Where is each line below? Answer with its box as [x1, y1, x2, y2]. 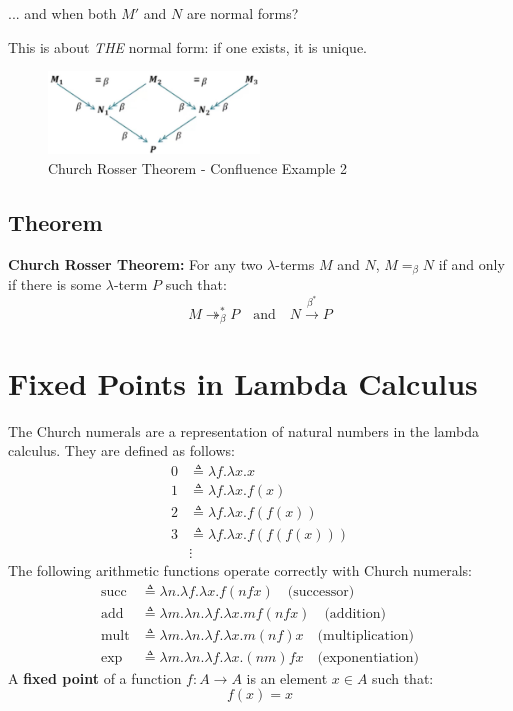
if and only [438, 253, 505, 274]
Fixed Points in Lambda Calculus [8, 362, 478, 403]
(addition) [324, 606, 386, 621]
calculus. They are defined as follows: [8, 440, 235, 461]
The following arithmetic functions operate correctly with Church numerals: [8, 559, 472, 580]
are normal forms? [186, 3, 299, 23]
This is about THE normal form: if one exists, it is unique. [8, 36, 368, 57]
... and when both [8, 3, 117, 23]
